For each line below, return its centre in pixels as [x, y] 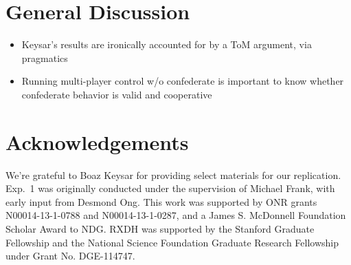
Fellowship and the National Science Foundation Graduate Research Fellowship [172, 242]
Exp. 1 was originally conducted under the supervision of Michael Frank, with [170, 188]
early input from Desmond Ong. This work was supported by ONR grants [161, 201]
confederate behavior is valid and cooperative [117, 94]
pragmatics [45, 57]
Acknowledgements [97, 141]
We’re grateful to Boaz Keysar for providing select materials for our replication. [173, 174]
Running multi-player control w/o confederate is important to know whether [183, 81]
